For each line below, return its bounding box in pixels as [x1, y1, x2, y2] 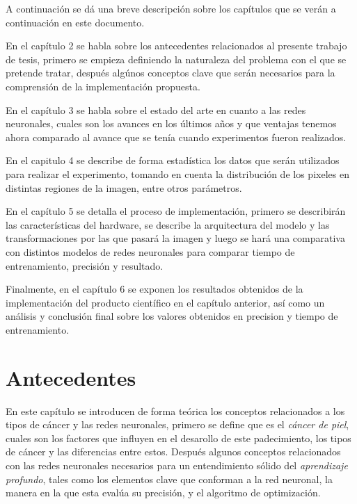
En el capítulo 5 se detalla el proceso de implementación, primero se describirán [6, 204, 346, 218]
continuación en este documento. [6, 15, 145, 29]
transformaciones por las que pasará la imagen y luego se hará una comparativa [6, 231, 345, 245]
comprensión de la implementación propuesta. [6, 79, 200, 93]
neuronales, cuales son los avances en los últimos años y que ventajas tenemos [6, 116, 337, 131]
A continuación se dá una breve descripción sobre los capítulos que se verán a [6, 1, 336, 15]
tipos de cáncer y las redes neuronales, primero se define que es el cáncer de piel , [6, 417, 349, 432]
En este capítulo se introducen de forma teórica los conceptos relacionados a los [6, 403, 345, 418]
